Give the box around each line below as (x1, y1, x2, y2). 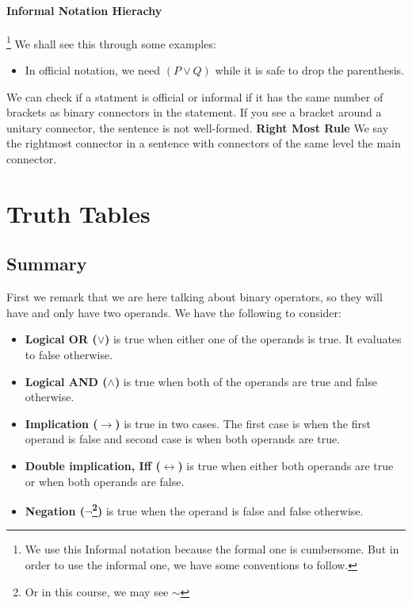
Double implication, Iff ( (25, 457, 161, 473)
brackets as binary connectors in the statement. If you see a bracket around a (6, 104, 382, 121)
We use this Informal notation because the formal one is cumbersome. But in (25, 541, 399, 557)
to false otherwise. (25, 346, 113, 362)
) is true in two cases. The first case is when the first (115, 415, 371, 431)
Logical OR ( (25, 331, 97, 347)
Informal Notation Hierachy (6, 2, 162, 18)
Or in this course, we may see (25, 583, 169, 599)
